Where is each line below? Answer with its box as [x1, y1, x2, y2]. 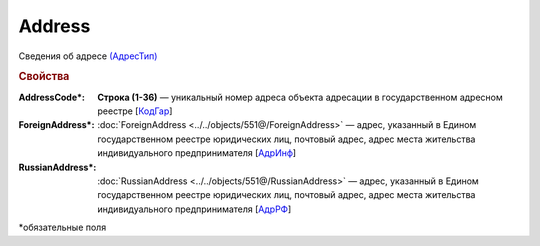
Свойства [18, 70, 70, 84]
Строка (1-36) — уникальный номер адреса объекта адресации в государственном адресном [97, 91, 504, 103]
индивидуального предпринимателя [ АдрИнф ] [97, 147, 297, 159]
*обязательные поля [18, 221, 107, 234]
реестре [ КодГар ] [97, 105, 173, 117]
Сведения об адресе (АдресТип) [18, 50, 158, 62]
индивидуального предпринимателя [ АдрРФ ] [97, 203, 292, 215]
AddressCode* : [18, 91, 85, 103]
